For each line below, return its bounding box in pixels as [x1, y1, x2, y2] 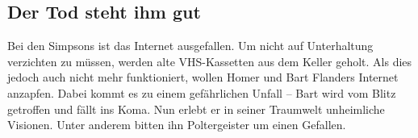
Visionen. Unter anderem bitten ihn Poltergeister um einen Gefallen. [7, 116, 346, 133]
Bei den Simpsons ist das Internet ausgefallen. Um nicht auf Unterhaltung [7, 37, 374, 54]
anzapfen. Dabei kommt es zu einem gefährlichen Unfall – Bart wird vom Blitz [7, 84, 396, 101]
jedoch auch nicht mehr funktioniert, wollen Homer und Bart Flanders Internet [7, 69, 399, 86]
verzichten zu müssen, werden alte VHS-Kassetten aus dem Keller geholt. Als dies [7, 52, 412, 69]
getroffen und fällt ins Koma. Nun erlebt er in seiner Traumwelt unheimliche [7, 100, 385, 117]
